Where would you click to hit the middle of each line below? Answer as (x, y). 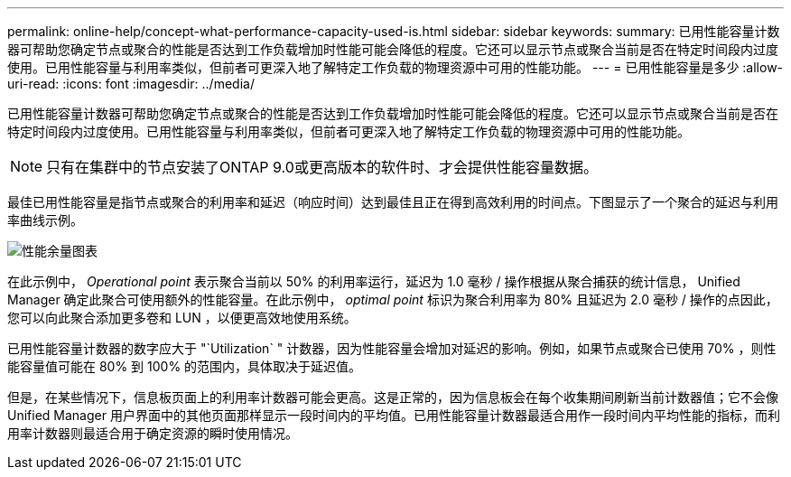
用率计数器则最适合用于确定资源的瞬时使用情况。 (153, 433)
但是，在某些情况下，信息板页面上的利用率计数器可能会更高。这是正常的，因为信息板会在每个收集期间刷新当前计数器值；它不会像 (393, 397)
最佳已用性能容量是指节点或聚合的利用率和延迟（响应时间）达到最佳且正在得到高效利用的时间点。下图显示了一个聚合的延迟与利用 (393, 202)
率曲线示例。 (45, 220)
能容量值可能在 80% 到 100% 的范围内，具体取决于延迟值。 (185, 366)
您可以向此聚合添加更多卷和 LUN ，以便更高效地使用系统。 (182, 318)
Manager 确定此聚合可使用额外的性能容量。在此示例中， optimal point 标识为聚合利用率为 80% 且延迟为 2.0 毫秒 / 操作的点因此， (393, 299)
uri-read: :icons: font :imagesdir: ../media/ (131, 84)
